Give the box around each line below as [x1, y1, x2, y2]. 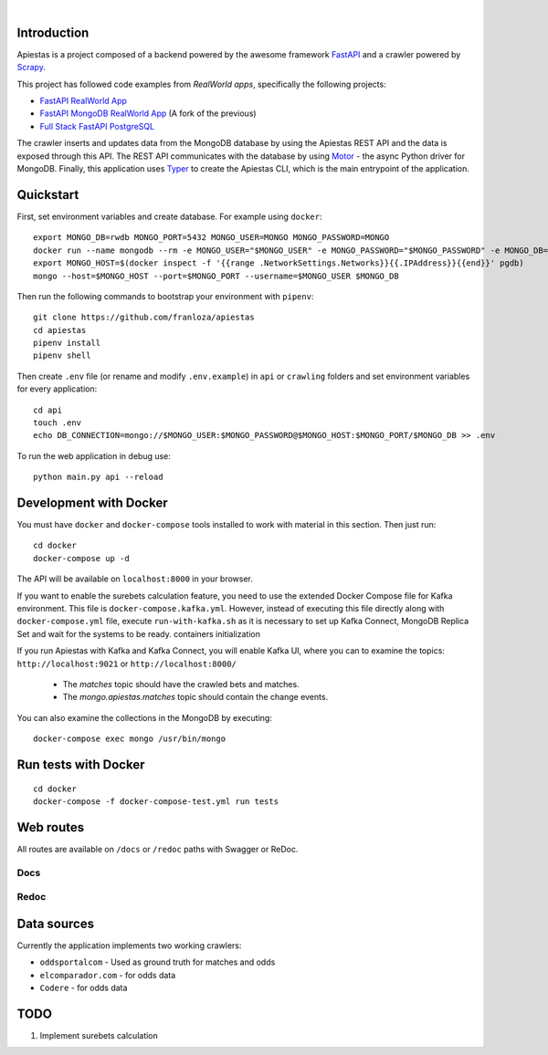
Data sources [16, 915, 95, 931]
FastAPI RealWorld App [39, 96, 128, 107]
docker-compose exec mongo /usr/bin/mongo [33, 734, 227, 744]
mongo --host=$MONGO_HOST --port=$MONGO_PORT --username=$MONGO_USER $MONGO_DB [33, 270, 399, 281]
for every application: [16, 383, 98, 394]
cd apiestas [33, 325, 87, 335]
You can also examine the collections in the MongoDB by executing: [16, 712, 273, 723]
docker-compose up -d [33, 553, 130, 563]
